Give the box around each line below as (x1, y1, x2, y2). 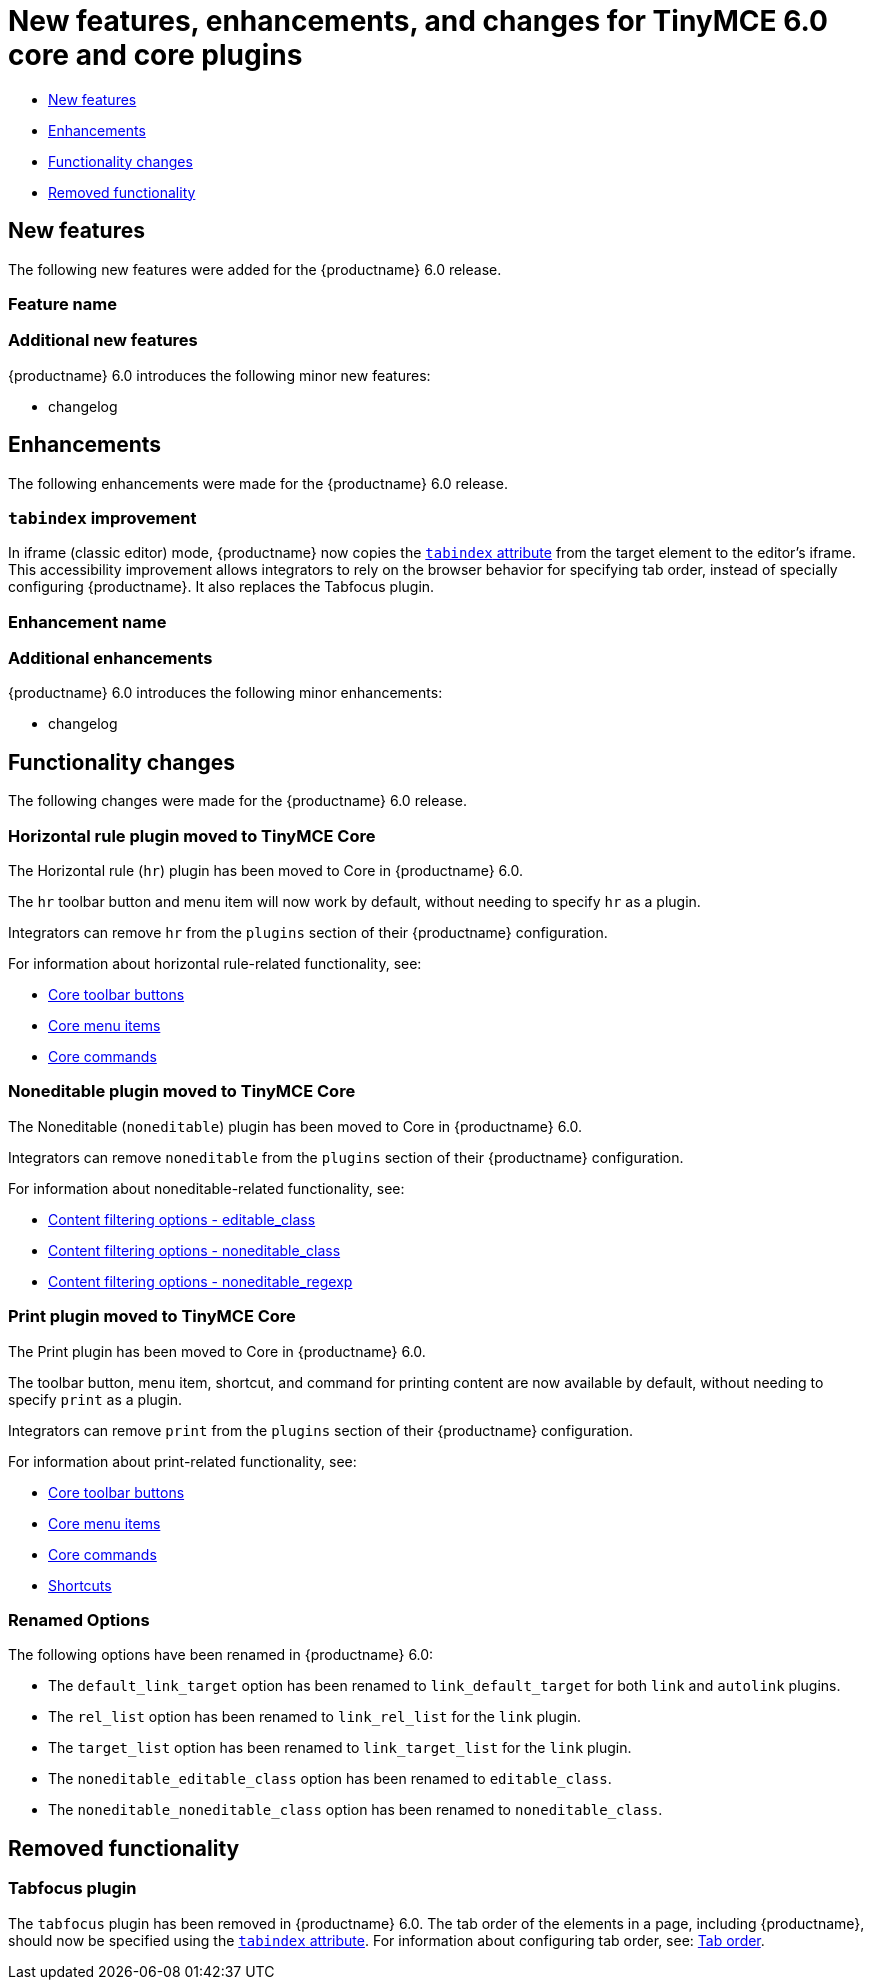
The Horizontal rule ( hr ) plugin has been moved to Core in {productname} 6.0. (8, 862, 523, 880)
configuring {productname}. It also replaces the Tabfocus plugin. (8, 578, 435, 596)
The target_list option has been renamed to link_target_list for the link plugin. (48, 1739, 632, 1757)
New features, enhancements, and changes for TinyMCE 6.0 (8, 4, 828, 38)
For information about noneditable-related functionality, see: (8, 1179, 405, 1197)
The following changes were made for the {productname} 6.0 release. (8, 792, 467, 810)
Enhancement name (8, 611, 167, 632)
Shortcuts (48, 1576, 112, 1594)
